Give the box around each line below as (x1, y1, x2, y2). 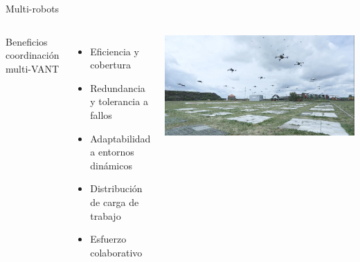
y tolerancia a (90, 94, 148, 109)
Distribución (90, 181, 143, 196)
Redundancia (90, 80, 145, 95)
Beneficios (6, 34, 48, 48)
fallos (90, 107, 112, 122)
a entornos (90, 144, 134, 159)
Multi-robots (6, 1, 60, 15)
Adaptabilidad (90, 131, 151, 145)
